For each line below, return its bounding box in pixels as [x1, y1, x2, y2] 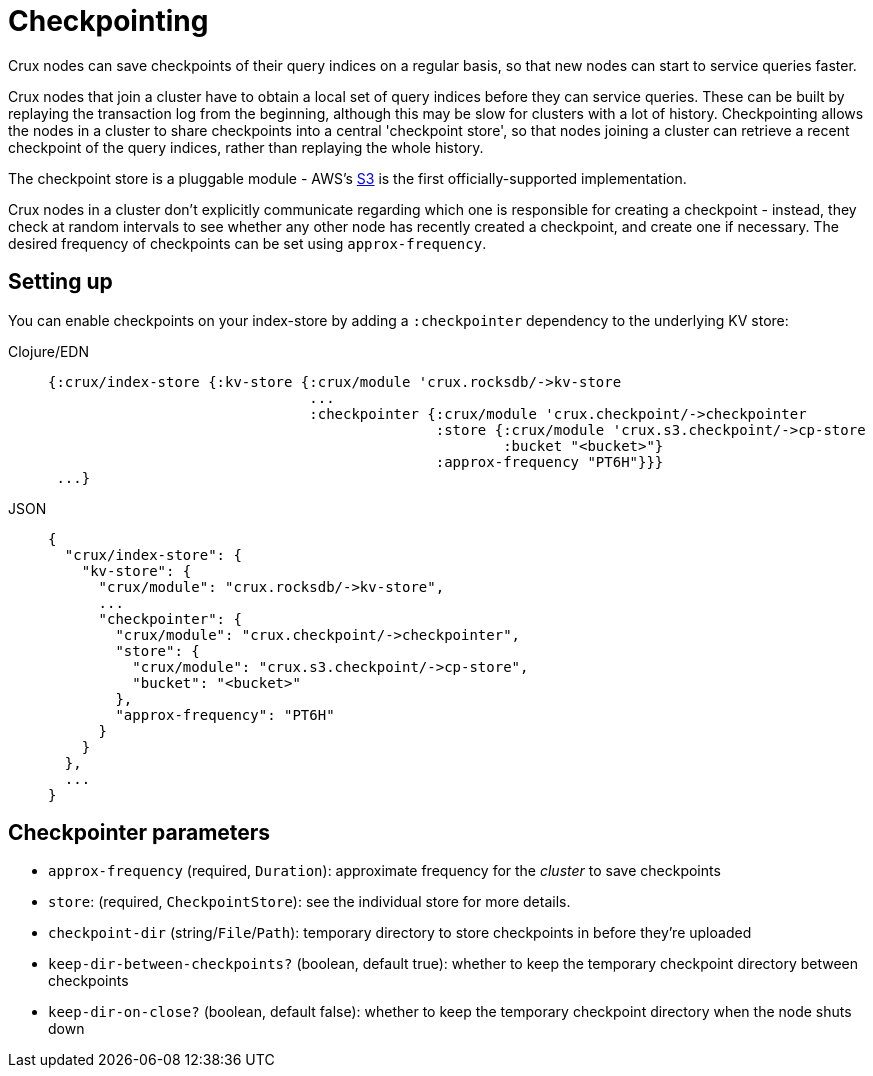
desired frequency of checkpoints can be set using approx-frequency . [8, 234, 487, 252]
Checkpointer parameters [8, 820, 271, 846]
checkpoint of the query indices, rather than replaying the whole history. [8, 138, 484, 156]
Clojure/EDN [8, 342, 89, 360]
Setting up [8, 269, 113, 295]
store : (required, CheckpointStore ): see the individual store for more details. [48, 893, 571, 911]
